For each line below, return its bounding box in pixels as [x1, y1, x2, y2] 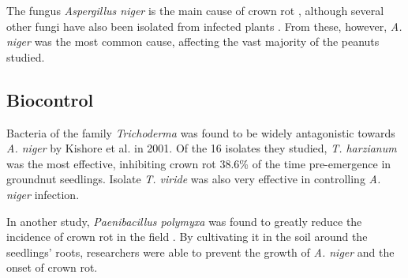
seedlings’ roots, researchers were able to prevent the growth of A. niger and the [6, 243, 395, 260]
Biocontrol [6, 87, 94, 111]
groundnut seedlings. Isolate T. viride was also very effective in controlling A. [6, 171, 381, 187]
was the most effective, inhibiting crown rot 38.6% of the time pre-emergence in [6, 155, 391, 171]
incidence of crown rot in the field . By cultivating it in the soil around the [6, 228, 368, 245]
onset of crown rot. [6, 259, 98, 276]
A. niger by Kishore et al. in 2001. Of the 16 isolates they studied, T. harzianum [6, 140, 397, 156]
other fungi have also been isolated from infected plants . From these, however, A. [6, 17, 402, 34]
